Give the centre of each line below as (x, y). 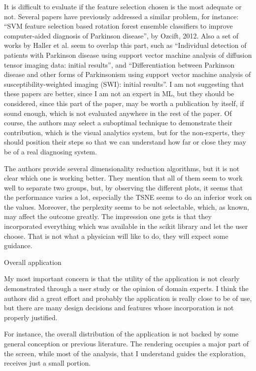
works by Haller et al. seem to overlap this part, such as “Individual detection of (125, 45)
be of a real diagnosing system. (50, 151)
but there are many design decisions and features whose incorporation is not (119, 308)
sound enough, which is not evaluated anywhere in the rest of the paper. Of (118, 113)
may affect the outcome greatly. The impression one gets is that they (108, 216)
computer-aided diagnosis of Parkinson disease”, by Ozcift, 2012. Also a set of (121, 35)
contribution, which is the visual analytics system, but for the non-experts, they (125, 132)
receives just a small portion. (48, 363)
